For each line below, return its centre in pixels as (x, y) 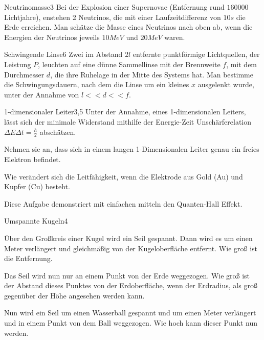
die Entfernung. (28, 258)
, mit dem (242, 64)
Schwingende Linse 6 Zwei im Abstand (63, 54)
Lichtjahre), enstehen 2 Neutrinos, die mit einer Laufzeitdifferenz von (113, 17)
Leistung (18, 64)
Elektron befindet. (32, 159)
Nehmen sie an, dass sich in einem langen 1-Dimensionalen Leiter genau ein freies (132, 149)
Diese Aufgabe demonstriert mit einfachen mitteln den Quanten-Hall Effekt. (123, 203)
